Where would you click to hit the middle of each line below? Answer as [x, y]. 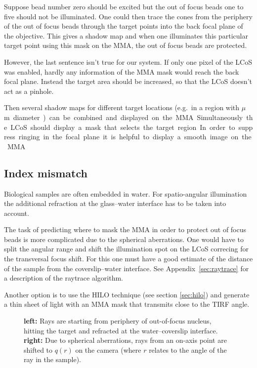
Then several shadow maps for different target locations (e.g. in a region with [122, 107]
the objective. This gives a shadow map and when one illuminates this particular [126, 35]
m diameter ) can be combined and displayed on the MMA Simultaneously [124, 117]
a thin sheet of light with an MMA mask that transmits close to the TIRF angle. [127, 304]
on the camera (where [108, 349]
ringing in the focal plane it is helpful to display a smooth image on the [135, 137]
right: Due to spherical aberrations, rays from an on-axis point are [125, 340]
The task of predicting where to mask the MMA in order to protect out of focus [125, 229]
